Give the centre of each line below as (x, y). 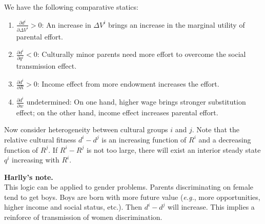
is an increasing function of (144, 139)
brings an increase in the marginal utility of (177, 24)
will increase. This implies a (211, 207)
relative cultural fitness (40, 139)
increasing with (36, 160)
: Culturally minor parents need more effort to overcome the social (141, 54)
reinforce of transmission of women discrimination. (83, 217)
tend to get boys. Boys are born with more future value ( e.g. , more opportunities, (132, 197)
